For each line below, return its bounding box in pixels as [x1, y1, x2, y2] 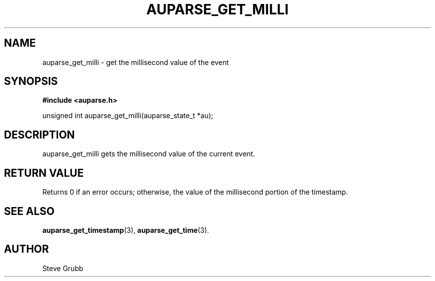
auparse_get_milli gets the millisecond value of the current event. [42, 149, 255, 158]
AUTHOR [4, 243, 49, 256]
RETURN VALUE [4, 166, 84, 179]
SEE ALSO [4, 205, 55, 217]
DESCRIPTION [4, 128, 75, 141]
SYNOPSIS [4, 75, 58, 88]
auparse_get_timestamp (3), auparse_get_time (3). [42, 225, 209, 234]
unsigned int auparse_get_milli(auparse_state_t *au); [42, 111, 214, 120]
